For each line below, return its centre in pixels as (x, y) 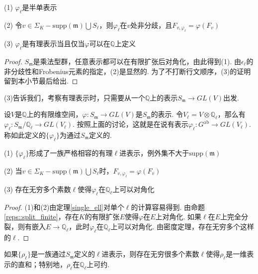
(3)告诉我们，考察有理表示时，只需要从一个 (75, 97)
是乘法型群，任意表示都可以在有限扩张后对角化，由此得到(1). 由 (137, 61)
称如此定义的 (25, 135)
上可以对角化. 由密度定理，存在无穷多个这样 (182, 226)
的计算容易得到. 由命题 (168, 207)
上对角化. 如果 (178, 217)
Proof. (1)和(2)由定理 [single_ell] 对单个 (64, 207)
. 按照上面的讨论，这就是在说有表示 (130, 124)
